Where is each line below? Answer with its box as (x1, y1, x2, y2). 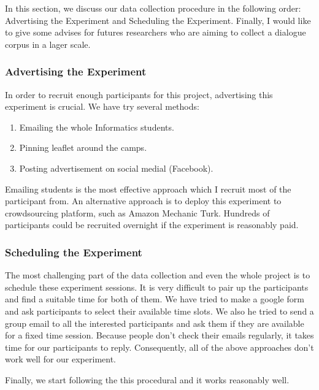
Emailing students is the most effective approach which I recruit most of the (5, 182, 291, 195)
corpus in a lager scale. (5, 37, 91, 50)
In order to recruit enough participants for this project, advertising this (5, 88, 273, 101)
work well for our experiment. (5, 353, 116, 365)
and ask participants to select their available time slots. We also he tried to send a (5, 304, 314, 317)
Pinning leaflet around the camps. (19, 141, 147, 154)
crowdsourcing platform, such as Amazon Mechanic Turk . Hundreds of (5, 206, 270, 219)
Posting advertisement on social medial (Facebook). (19, 161, 213, 174)
